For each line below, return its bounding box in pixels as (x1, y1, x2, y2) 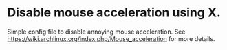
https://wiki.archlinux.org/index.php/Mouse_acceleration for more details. (7, 34, 215, 42)
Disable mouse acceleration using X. (7, 5, 221, 21)
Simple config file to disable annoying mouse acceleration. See (7, 27, 186, 36)
